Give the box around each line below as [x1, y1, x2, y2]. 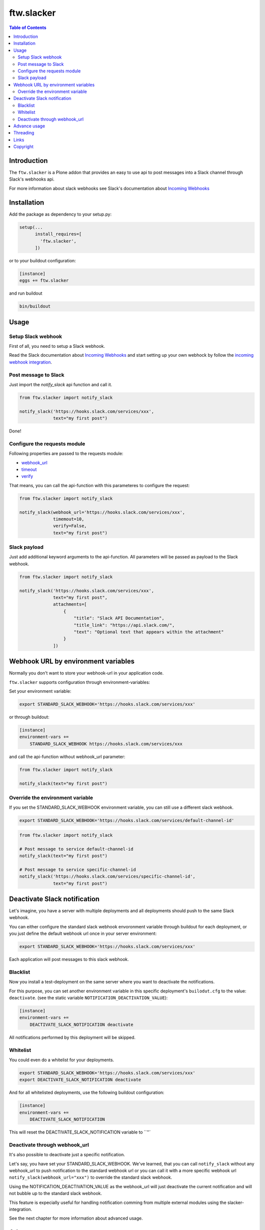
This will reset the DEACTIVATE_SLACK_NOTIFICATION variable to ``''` [9, 1129, 151, 1135]
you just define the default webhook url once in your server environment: [9, 930, 157, 937]
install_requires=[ [35, 231, 82, 237]
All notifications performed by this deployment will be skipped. [9, 1034, 136, 1040]
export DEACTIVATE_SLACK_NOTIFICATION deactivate [19, 1077, 141, 1082]
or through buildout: [9, 714, 50, 720]
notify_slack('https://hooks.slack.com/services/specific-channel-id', [19, 874, 196, 879]
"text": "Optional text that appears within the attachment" [74, 629, 224, 635]
